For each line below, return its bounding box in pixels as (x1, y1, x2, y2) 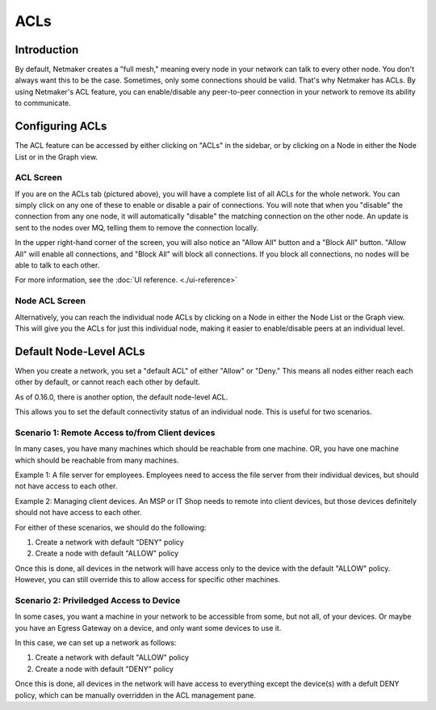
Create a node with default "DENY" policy (35, 664, 174, 674)
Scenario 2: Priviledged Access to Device (15, 594, 181, 606)
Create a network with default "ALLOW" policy (35, 653, 190, 662)
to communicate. (15, 98, 72, 108)
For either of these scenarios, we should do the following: (15, 522, 207, 532)
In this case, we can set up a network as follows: (15, 637, 177, 647)
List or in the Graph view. (15, 152, 99, 162)
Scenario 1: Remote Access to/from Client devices (15, 427, 216, 438)
